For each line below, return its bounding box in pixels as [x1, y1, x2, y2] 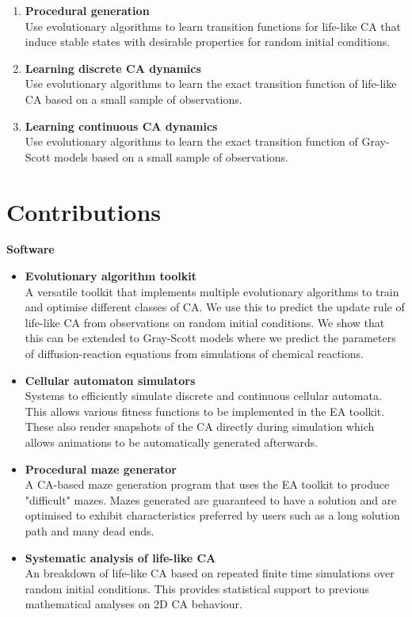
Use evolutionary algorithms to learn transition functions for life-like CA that [25, 17, 402, 34]
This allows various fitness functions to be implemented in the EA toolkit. [25, 402, 385, 419]
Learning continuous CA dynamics [25, 117, 218, 134]
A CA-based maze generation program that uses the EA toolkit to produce [25, 476, 390, 493]
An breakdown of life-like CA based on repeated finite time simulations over [25, 565, 395, 581]
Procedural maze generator [25, 460, 177, 477]
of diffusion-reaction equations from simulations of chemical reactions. [25, 345, 364, 362]
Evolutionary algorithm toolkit [25, 268, 196, 284]
